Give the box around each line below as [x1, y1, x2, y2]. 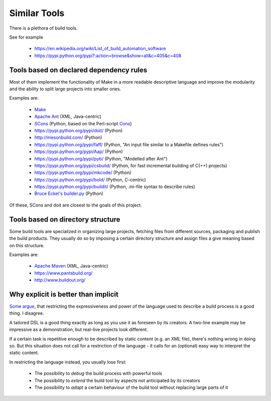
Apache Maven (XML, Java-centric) [34, 263, 108, 269]
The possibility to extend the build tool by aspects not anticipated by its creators [34, 377, 200, 383]
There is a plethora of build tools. [9, 25, 78, 31]
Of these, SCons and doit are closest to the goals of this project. [9, 202, 143, 208]
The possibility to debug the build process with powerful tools [34, 370, 163, 376]
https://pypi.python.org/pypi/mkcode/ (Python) [34, 169, 131, 175]
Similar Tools [9, 8, 65, 19]
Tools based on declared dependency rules [9, 66, 148, 74]
